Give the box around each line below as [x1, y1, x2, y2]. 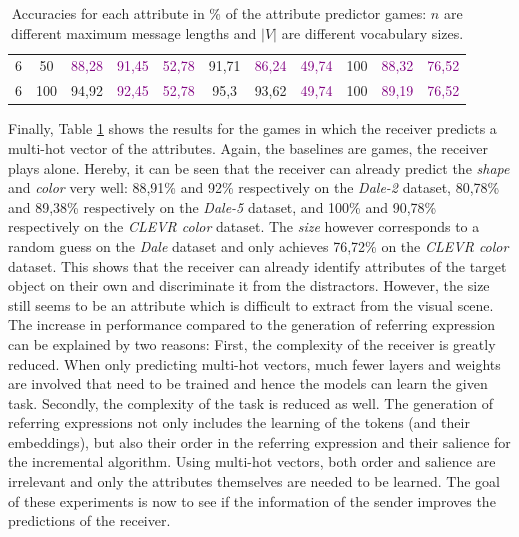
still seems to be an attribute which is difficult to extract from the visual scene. [8, 294, 494, 315]
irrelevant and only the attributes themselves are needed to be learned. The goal [8, 471, 500, 492]
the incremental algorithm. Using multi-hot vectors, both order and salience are [8, 451, 496, 472]
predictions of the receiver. [8, 510, 171, 531]
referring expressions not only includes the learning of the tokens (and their [8, 412, 470, 433]
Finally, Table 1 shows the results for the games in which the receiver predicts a [8, 118, 497, 139]
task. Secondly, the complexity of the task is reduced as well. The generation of [8, 392, 493, 413]
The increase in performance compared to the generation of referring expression [8, 314, 496, 335]
